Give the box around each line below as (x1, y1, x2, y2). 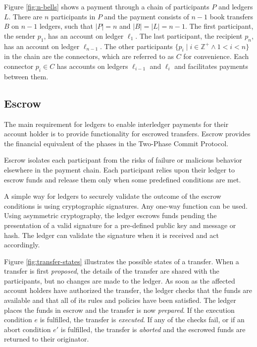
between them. (4, 71, 49, 81)
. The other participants (100, 41, 173, 51)
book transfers (209, 11, 254, 21)
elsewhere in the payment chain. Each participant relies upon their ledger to (4, 164, 235, 174)
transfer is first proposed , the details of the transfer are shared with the (4, 266, 219, 276)
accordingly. (4, 239, 40, 250)
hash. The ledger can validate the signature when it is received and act (4, 230, 219, 240)
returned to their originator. (4, 334, 89, 344)
